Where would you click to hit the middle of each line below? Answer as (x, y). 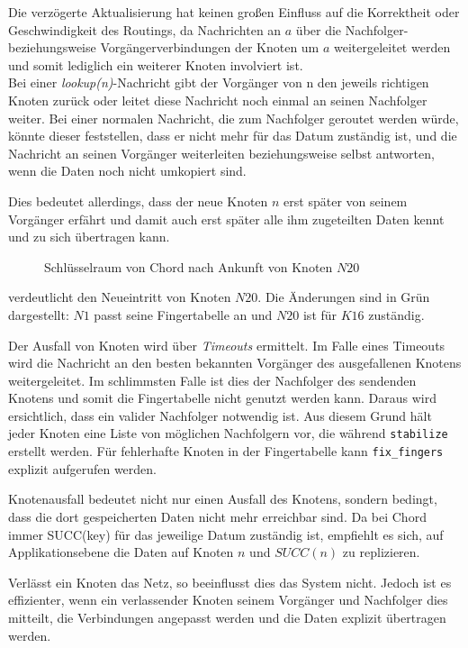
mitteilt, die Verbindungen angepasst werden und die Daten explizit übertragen (227, 617)
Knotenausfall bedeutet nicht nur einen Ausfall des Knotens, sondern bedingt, (223, 499)
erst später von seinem (346, 201)
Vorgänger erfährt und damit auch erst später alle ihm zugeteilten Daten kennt (226, 219)
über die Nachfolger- (352, 29)
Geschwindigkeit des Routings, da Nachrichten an (145, 29)
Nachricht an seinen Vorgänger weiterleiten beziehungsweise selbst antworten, (221, 153)
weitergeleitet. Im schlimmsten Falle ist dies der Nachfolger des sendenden (212, 380)
